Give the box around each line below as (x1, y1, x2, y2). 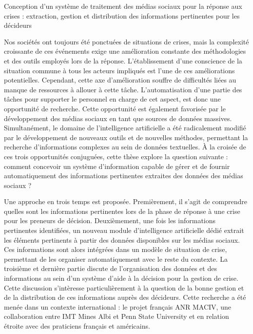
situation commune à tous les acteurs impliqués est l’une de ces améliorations (4, 65, 235, 75)
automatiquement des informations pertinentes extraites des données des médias (4, 170, 243, 181)
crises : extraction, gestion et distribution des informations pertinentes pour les (4, 10, 240, 21)
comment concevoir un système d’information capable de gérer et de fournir (4, 161, 230, 171)
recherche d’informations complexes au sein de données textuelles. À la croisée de (4, 142, 246, 152)
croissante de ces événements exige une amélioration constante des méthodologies (4, 46, 246, 56)
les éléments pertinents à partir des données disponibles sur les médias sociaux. (4, 234, 240, 245)
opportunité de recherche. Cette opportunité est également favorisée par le (4, 103, 226, 113)
